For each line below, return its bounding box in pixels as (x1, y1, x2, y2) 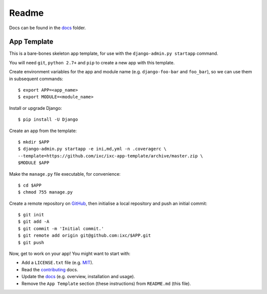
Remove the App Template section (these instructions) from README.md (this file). (21, 280, 191, 287)
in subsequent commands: (9, 76, 64, 82)
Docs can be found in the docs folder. (9, 25, 86, 31)
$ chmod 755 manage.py (18, 190, 73, 195)
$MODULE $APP (18, 160, 49, 166)
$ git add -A (18, 219, 49, 225)
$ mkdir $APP (18, 139, 49, 145)
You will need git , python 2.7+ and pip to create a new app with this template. (9, 59, 175, 65)
